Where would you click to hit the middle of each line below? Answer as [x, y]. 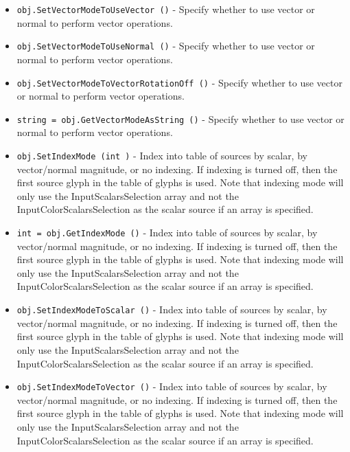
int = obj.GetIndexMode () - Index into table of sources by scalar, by [167, 233]
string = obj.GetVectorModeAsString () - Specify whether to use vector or [180, 118]
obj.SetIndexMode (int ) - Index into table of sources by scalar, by [162, 155]
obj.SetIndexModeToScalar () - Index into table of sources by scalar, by [172, 309]
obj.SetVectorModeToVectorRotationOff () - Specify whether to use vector [179, 82]
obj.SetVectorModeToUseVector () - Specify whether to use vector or [166, 9]
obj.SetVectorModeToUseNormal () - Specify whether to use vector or [166, 46]
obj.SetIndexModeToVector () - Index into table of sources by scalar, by [172, 386]
